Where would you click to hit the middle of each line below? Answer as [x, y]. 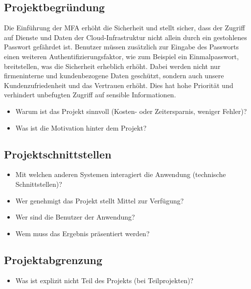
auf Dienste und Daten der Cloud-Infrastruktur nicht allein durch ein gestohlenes [125, 37]
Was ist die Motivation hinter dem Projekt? [81, 127]
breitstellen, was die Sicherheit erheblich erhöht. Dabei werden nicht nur [112, 66]
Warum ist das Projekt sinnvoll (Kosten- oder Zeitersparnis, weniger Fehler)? [131, 111]
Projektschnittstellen [58, 154]
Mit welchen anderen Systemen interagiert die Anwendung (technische [121, 174]
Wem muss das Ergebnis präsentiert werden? [82, 233]
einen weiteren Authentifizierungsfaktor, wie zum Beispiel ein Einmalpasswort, [121, 56]
